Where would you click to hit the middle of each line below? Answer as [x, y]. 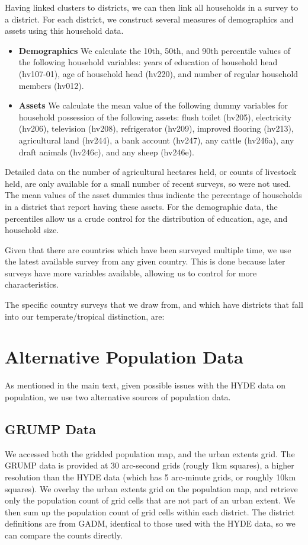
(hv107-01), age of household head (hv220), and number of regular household [158, 73]
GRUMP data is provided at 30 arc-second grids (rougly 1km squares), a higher [150, 465]
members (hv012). [51, 85]
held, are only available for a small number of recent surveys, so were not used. [148, 183]
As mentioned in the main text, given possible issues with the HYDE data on [145, 385]
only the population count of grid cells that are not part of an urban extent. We [150, 500]
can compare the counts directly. [64, 535]
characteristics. [32, 284]
